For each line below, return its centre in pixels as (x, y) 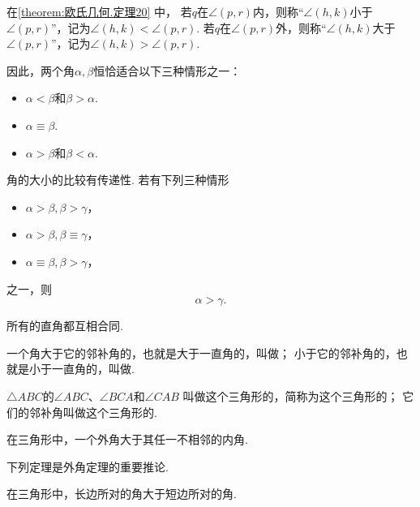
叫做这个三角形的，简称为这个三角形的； (291, 395)
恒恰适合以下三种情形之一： (167, 70)
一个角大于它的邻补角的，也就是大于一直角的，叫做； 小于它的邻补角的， (201, 352)
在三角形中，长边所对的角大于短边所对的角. (122, 494)
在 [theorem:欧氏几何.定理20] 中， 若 (99, 11)
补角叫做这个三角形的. (99, 412)
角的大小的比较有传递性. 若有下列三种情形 (118, 180)
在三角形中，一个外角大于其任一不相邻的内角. (127, 439)
